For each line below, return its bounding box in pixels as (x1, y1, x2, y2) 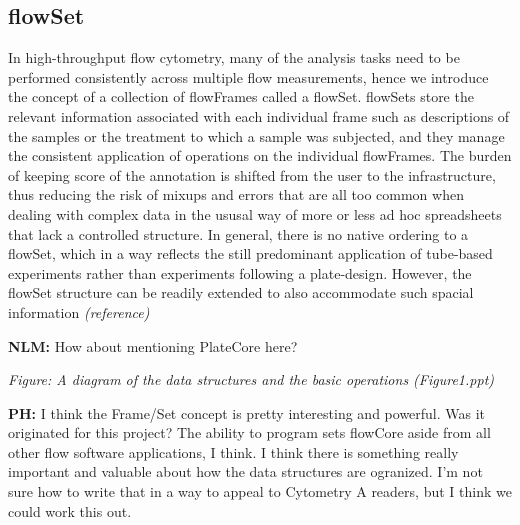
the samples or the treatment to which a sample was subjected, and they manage (8, 125, 505, 146)
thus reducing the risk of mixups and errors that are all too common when (8, 184, 464, 205)
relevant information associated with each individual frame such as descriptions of (8, 105, 510, 126)
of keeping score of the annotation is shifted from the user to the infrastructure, (8, 164, 496, 185)
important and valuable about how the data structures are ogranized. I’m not (8, 461, 483, 482)
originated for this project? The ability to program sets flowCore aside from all (8, 422, 491, 443)
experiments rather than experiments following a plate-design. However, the (8, 262, 472, 283)
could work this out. (8, 500, 132, 521)
